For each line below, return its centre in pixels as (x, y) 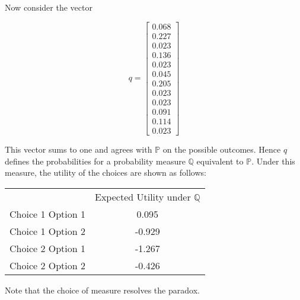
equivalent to (220, 161)
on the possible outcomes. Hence (222, 149)
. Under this (273, 161)
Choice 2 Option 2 (48, 265)
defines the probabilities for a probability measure (95, 161)
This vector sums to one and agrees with (79, 149)
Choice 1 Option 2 (48, 231)
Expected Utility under (143, 196)
